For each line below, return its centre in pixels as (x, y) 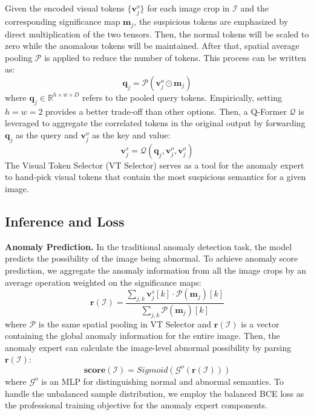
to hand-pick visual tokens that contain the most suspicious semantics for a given (155, 177)
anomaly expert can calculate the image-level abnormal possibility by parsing (148, 347)
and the (255, 8)
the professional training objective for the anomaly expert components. (136, 405)
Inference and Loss (65, 221)
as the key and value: (131, 134)
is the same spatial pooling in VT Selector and (125, 323)
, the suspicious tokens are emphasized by (211, 21)
